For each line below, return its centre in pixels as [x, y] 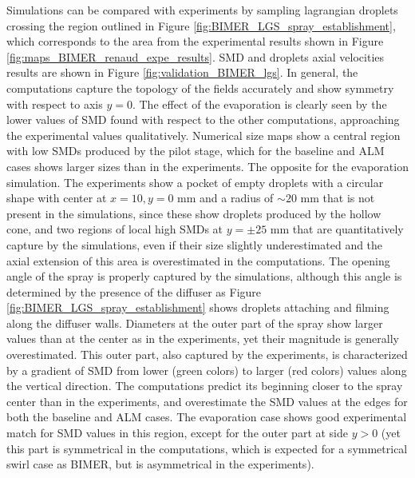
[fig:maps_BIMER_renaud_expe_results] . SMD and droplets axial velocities [196, 56]
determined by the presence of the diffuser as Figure [134, 291]
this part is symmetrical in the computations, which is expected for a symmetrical [207, 448]
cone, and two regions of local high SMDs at [115, 229]
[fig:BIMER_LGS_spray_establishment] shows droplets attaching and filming [198, 307]
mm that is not [338, 198]
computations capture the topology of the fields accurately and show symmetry [200, 88]
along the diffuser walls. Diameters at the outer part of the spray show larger [195, 323]
